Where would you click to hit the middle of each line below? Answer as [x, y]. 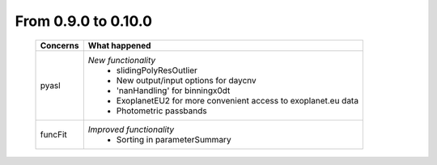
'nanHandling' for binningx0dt [173, 91]
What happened [119, 45]
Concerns [59, 45]
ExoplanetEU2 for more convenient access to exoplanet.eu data [238, 100]
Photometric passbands [161, 111]
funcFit [54, 134]
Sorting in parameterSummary [174, 139]
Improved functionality [131, 129]
